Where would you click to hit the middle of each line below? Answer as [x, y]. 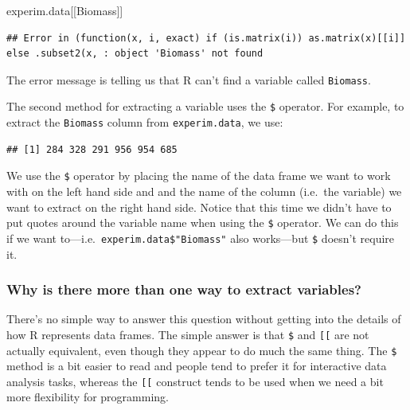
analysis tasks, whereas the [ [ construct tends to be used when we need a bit [195, 381]
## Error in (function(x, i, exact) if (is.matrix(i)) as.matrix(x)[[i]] [206, 38]
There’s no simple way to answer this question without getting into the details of [204, 319]
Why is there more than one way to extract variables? [184, 289]
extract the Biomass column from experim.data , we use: [145, 122]
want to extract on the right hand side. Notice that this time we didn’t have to [199, 207]
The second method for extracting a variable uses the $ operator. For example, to [205, 106]
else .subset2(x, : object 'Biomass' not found [135, 54]
